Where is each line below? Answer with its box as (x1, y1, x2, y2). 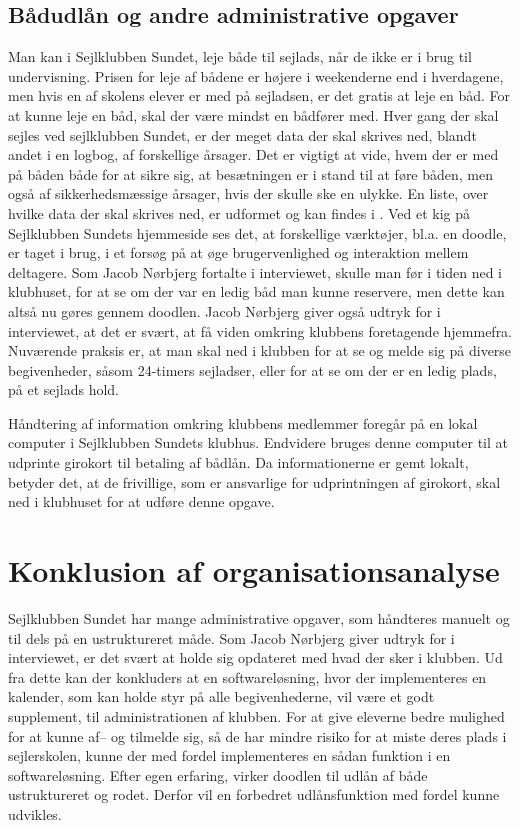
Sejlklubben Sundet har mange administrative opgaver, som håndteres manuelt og (8, 607, 510, 628)
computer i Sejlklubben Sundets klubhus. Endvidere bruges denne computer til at (8, 432, 508, 453)
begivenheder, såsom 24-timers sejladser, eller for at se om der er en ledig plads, (8, 359, 497, 380)
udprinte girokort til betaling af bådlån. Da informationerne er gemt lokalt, (8, 452, 469, 473)
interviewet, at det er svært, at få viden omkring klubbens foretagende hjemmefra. (8, 320, 513, 341)
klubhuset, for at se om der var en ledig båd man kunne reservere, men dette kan (8, 281, 505, 302)
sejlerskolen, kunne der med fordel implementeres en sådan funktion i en (8, 745, 451, 766)
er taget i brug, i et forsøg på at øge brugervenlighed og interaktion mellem (8, 242, 469, 263)
